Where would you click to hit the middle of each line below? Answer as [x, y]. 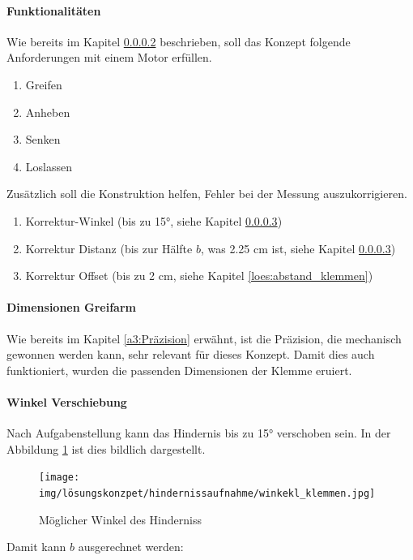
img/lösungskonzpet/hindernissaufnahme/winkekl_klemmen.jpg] [207, 493]
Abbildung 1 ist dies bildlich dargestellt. [106, 448]
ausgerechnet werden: [131, 547]
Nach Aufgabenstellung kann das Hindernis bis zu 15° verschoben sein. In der [199, 433]
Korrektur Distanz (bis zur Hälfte [109, 248]
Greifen [44, 84]
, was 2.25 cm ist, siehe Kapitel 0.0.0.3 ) [298, 248]
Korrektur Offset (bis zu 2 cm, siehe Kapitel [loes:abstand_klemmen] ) [199, 276]
